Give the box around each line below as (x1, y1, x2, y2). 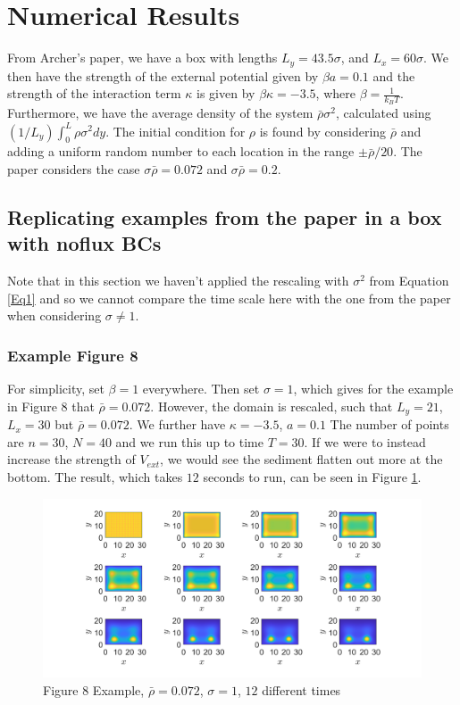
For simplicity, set (7, 379, 105, 398)
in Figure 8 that (7, 396, 95, 415)
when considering (7, 306, 102, 325)
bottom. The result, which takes (7, 467, 183, 485)
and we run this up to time (115, 432, 263, 451)
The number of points (330, 415, 449, 434)
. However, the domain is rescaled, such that (150, 396, 393, 415)
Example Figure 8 (7, 344, 138, 366)
